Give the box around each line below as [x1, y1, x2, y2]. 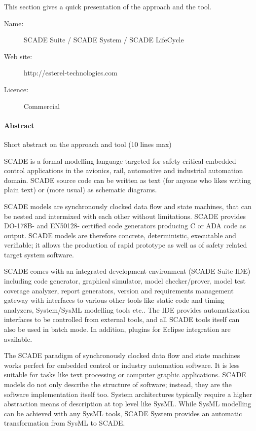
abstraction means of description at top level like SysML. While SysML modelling [4, 398, 252, 409]
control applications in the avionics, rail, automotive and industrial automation [4, 165, 243, 176]
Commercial [24, 101, 60, 111]
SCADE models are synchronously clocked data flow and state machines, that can [4, 201, 252, 211]
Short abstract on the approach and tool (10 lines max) [4, 139, 172, 149]
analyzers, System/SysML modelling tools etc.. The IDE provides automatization [4, 304, 250, 315]
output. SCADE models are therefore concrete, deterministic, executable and [4, 230, 236, 240]
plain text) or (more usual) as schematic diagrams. [4, 184, 157, 195]
